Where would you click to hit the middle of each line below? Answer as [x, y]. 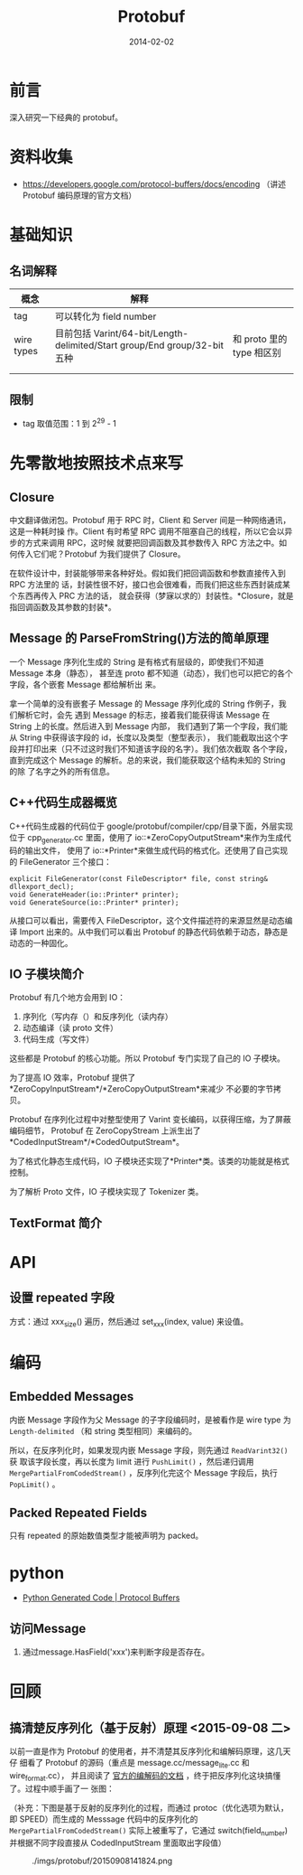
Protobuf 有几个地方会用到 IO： [68, 998]
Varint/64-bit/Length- [141, 333]
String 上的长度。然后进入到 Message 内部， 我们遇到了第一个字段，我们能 [149, 726]
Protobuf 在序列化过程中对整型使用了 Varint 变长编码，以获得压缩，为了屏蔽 [150, 1120]
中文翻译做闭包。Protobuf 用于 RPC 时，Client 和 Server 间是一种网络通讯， [150, 520]
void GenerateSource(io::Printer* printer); [94, 902]
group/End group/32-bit [172, 345]
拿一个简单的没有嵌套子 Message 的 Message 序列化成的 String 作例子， [144, 703]
